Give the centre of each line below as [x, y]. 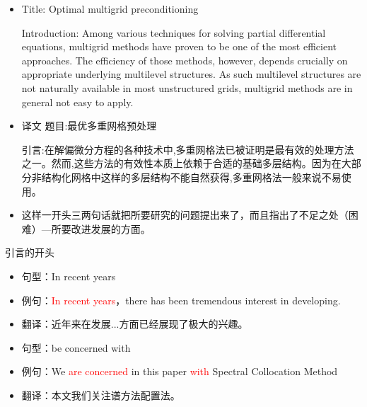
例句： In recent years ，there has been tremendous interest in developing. [181, 300]
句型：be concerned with [76, 347]
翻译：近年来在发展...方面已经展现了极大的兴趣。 [135, 324]
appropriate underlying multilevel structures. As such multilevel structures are [191, 74]
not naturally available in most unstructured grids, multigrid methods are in [187, 87]
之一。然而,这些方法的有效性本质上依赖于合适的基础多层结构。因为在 [181, 163]
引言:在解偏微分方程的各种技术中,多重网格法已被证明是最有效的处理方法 [188, 149]
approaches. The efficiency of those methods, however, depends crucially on [185, 60]
